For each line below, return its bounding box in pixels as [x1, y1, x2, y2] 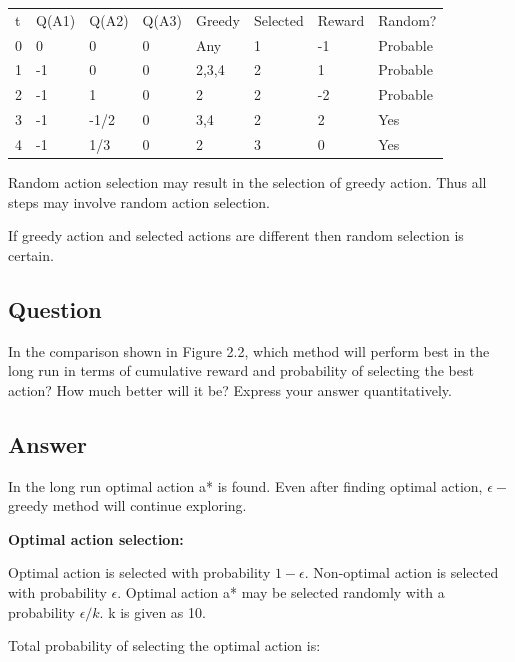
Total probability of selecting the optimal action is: [8, 635, 321, 656]
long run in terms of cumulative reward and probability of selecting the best [8, 360, 474, 381]
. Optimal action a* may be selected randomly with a [117, 582, 445, 602]
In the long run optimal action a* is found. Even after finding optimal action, [8, 475, 483, 496]
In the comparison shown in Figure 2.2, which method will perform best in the [8, 340, 490, 361]
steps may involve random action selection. [8, 191, 270, 212]
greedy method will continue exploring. [8, 495, 247, 516]
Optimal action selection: [8, 528, 184, 549]
